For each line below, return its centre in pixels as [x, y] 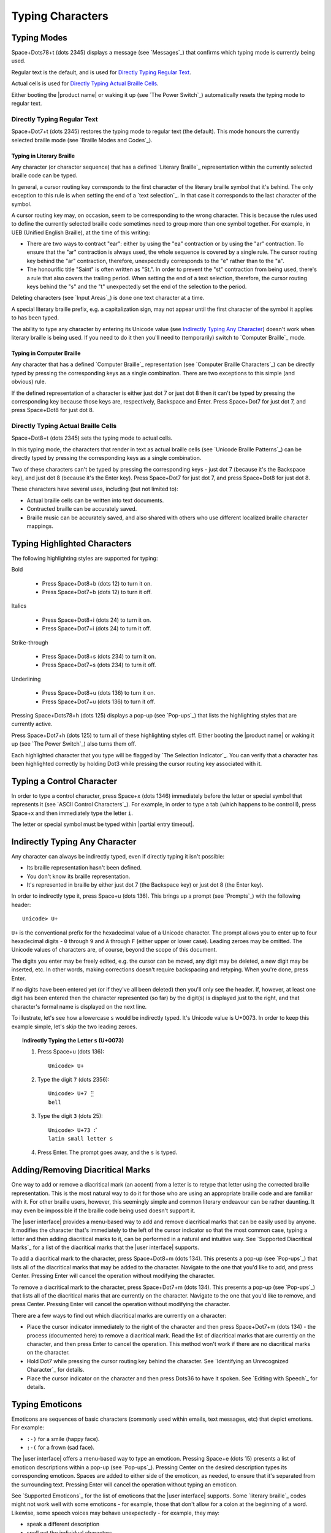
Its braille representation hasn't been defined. [84, 868]
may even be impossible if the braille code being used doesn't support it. [103, 1210]
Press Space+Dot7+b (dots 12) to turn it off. [97, 592]
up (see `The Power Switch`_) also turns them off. [74, 744]
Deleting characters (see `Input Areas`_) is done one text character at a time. [108, 298]
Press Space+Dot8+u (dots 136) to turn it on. [99, 693]
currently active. [32, 724]
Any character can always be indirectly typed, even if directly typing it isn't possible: [118, 856]
